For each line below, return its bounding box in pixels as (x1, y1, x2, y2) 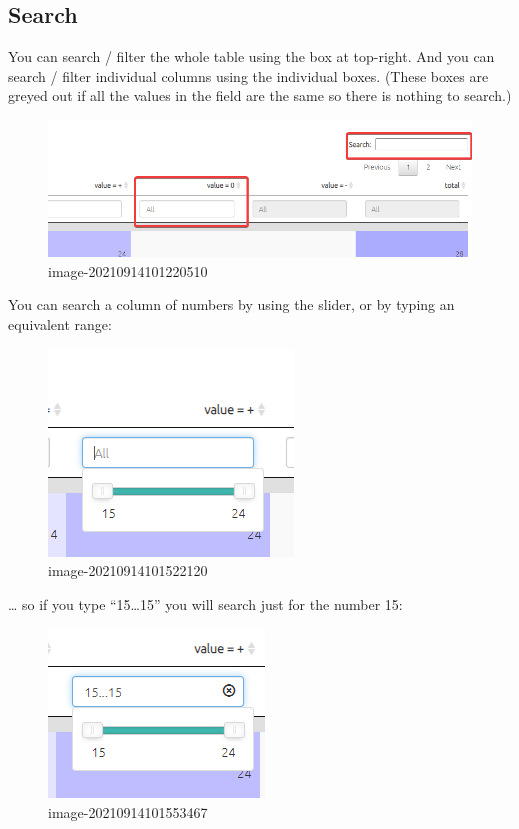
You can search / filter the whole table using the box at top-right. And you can (8, 46, 495, 67)
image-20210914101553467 (48, 802, 208, 823)
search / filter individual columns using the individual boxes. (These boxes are (8, 65, 489, 86)
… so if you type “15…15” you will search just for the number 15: (8, 593, 403, 614)
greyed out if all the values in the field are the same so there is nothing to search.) (8, 85, 512, 106)
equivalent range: (8, 314, 112, 335)
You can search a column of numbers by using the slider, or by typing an (8, 294, 455, 315)
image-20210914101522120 (48, 560, 208, 581)
